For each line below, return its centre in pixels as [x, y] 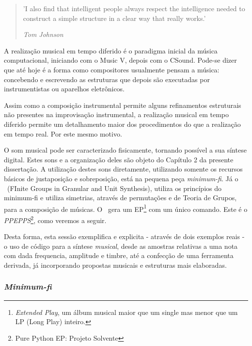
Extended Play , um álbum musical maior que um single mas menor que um [126, 312]
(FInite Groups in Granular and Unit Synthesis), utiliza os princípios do [114, 188]
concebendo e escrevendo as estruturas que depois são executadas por [107, 79]
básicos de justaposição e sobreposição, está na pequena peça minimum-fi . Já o [121, 178]
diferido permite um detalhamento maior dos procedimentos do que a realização [122, 124]
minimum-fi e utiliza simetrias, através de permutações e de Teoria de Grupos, [120, 198]
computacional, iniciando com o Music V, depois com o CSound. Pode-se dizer [120, 60]
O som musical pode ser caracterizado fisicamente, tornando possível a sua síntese [125, 150]
